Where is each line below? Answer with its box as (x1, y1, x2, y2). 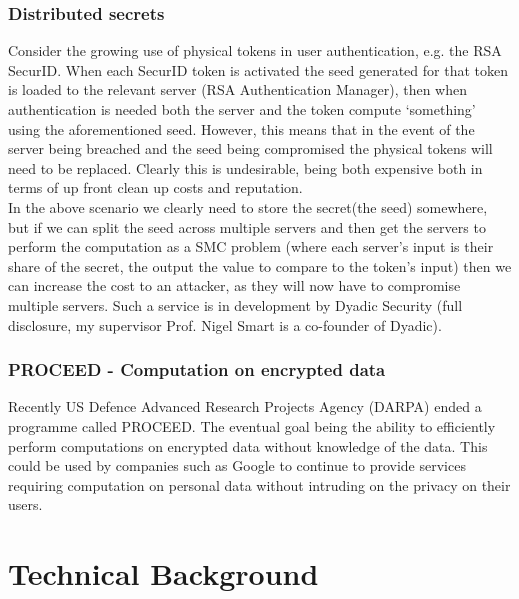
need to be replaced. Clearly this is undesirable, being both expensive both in (8, 157, 483, 178)
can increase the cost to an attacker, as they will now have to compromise (8, 275, 461, 296)
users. (8, 494, 43, 515)
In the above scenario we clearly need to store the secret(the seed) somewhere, (8, 196, 488, 217)
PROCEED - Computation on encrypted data (8, 357, 386, 382)
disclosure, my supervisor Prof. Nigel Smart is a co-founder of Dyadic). (8, 314, 442, 335)
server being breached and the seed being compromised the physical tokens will (8, 138, 493, 159)
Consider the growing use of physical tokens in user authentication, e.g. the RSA (8, 40, 502, 61)
